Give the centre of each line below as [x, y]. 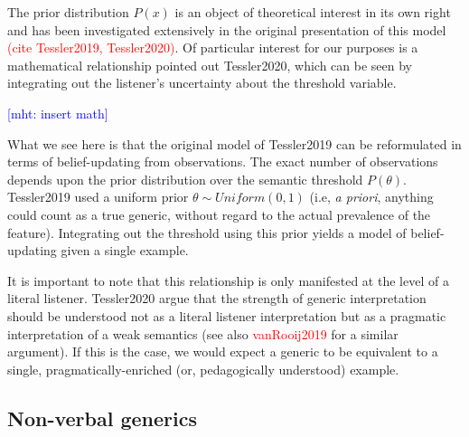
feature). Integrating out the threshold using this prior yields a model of [207, 232]
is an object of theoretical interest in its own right [313, 12]
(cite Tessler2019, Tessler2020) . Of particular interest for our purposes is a [213, 47]
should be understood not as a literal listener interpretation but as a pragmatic [227, 315]
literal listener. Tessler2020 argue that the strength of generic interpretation [217, 298]
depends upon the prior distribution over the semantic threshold [185, 179]
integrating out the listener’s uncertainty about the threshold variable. [202, 83]
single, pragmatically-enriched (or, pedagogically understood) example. [203, 369]
